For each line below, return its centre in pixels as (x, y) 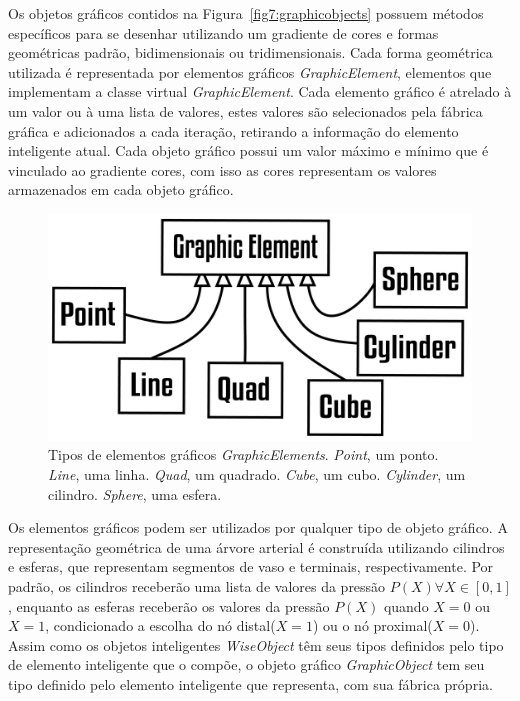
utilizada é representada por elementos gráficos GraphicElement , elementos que (250, 71)
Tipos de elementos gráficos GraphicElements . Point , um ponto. (243, 454)
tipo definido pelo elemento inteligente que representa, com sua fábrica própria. (250, 683)
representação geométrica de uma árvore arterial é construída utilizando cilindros (256, 546)
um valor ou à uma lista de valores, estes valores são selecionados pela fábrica (245, 110)
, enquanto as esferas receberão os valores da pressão (169, 605)
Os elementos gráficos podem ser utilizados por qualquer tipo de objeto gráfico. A (258, 527)
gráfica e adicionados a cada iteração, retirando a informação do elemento (233, 130)
